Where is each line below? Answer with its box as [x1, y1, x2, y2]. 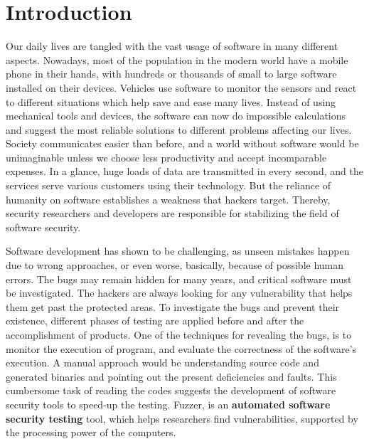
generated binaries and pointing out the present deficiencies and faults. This [6, 369, 337, 384]
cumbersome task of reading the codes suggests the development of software [6, 383, 336, 398]
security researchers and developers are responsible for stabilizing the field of [6, 206, 339, 221]
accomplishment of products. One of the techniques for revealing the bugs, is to [6, 327, 352, 342]
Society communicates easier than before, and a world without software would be [6, 136, 359, 151]
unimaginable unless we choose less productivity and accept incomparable [6, 149, 327, 164]
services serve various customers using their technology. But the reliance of [6, 178, 331, 193]
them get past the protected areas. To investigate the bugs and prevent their [6, 299, 340, 314]
